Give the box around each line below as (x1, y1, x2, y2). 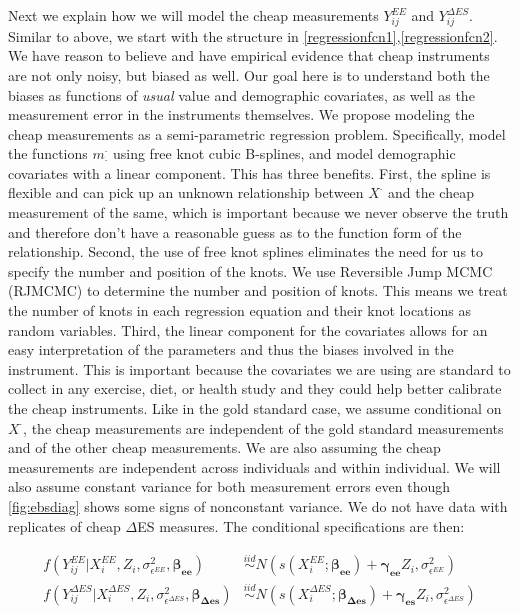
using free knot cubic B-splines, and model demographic (112, 143, 456, 164)
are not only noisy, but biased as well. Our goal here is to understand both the (8, 64, 490, 85)
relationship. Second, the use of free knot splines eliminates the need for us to (8, 241, 484, 262)
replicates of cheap (8, 515, 121, 536)
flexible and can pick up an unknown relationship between (8, 182, 364, 203)
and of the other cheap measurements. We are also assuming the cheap (8, 437, 441, 458)
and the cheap (388, 182, 474, 203)
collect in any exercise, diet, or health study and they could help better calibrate (8, 378, 502, 399)
